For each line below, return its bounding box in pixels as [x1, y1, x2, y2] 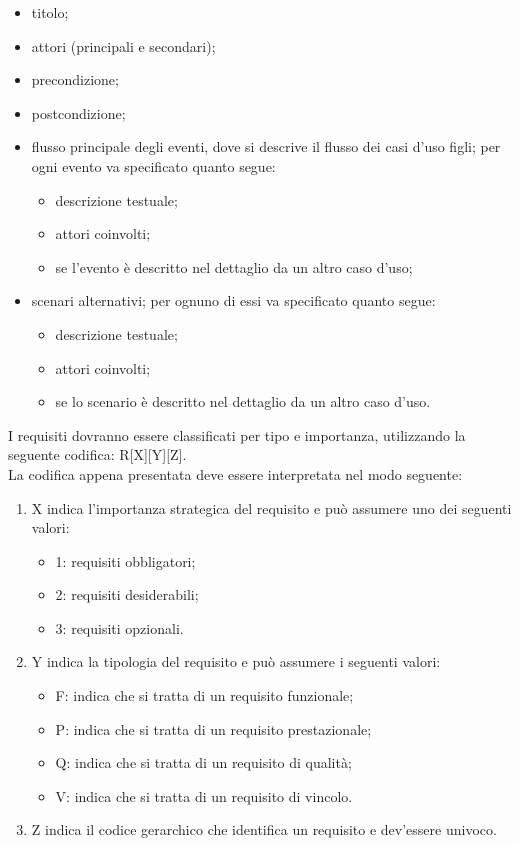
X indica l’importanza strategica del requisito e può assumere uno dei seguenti [31, 497, 512, 518]
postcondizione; [31, 102, 126, 123]
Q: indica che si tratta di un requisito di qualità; [55, 752, 352, 773]
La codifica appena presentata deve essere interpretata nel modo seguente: [8, 463, 463, 484]
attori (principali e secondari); [31, 35, 216, 56]
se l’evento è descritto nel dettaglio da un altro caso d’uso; [55, 256, 413, 277]
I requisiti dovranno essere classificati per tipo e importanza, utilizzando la [8, 424, 466, 445]
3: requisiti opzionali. [55, 617, 184, 638]
